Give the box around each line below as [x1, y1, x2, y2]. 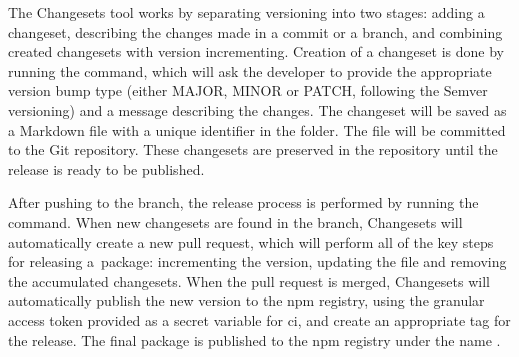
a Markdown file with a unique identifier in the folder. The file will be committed [8, 119, 506, 140]
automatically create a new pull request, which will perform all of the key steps [8, 231, 494, 252]
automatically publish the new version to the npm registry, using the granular [8, 290, 485, 311]
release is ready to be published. [8, 158, 205, 179]
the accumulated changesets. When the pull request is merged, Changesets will [8, 270, 490, 291]
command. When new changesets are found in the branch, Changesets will [8, 211, 463, 232]
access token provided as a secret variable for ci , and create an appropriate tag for [8, 309, 511, 330]
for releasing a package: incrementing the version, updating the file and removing [8, 251, 507, 272]
